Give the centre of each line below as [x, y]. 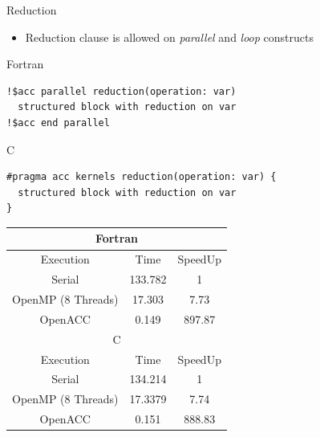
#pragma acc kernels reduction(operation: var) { [142, 177]
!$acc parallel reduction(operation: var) [122, 91]
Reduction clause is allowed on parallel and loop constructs [170, 37]
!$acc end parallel [58, 123]
